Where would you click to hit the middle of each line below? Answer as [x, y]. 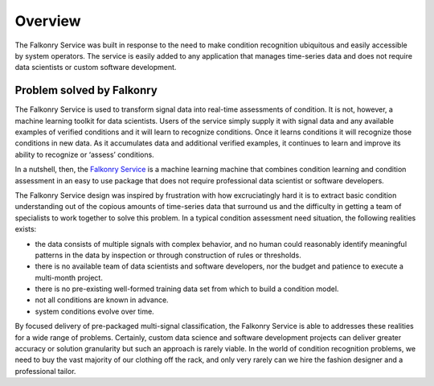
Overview [48, 21]
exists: [26, 229]
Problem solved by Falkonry [86, 90]
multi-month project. [69, 277]
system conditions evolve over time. [94, 311]
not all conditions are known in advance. [102, 300]
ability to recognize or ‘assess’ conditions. [84, 154]
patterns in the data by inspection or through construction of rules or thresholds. [168, 255]
